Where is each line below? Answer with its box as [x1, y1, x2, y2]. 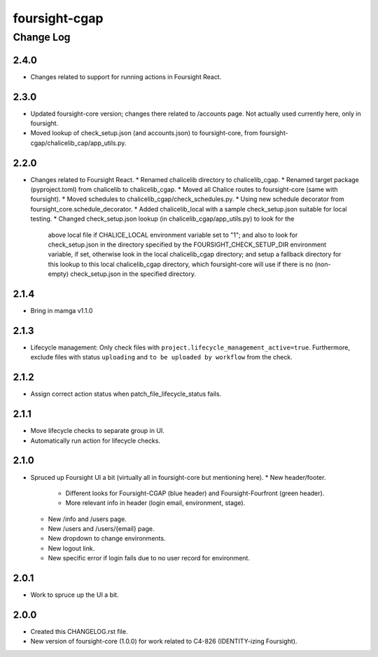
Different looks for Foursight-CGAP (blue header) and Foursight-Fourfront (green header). [65, 489, 325, 497]
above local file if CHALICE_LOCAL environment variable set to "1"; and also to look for [48, 230, 298, 239]
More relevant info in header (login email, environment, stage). [65, 499, 246, 507]
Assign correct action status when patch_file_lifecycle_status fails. [30, 389, 222, 399]
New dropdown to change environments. [48, 534, 166, 543]
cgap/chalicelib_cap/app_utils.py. [30, 139, 127, 147]
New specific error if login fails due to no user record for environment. [48, 554, 250, 562]
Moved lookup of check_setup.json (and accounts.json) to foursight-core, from [30, 129, 258, 137]
